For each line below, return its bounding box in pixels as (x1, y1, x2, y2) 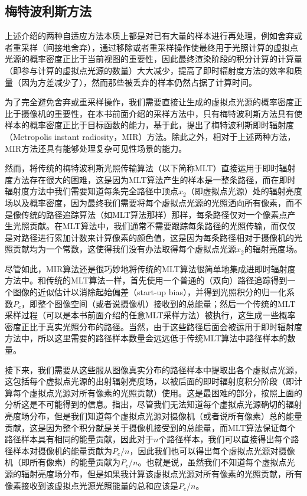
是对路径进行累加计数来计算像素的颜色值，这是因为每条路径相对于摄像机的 (5, 231, 294, 243)
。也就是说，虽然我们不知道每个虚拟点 (138, 456, 287, 468)
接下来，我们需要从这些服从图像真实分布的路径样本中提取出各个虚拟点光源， (5, 363, 302, 376)
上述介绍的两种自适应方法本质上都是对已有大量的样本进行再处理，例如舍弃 (5, 30, 294, 42)
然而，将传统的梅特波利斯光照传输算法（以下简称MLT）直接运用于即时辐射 (5, 162, 296, 174)
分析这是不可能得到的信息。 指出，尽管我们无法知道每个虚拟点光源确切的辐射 (5, 398, 302, 410)
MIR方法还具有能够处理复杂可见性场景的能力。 (5, 142, 187, 154)
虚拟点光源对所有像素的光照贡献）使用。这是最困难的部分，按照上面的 (29, 386, 302, 399)
